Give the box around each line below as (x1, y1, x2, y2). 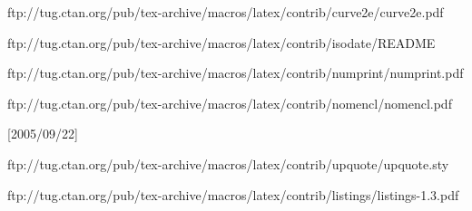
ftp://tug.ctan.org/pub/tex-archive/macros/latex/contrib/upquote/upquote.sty (7, 154, 449, 173)
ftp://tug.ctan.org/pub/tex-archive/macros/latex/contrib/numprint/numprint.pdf (7, 63, 464, 82)
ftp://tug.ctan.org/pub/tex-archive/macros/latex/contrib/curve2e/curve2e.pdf (7, 3, 444, 21)
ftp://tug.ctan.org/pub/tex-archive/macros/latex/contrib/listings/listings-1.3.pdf (7, 185, 459, 204)
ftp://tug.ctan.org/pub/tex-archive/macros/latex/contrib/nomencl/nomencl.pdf (7, 93, 452, 112)
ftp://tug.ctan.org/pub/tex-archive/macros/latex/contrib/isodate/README (7, 33, 436, 52)
